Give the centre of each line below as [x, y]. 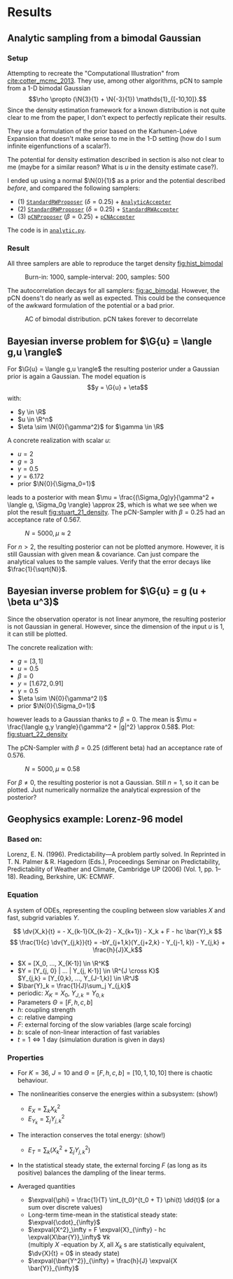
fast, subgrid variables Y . [43, 917]
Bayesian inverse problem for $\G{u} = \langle [110, 341]
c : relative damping [45, 1017]
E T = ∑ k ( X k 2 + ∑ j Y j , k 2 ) [59, 1150]
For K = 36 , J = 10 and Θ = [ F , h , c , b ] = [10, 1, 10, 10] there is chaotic [115, 1072]
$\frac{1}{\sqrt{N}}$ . [37, 569]
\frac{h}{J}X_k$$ [118, 950]
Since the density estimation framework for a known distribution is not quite [116, 110]
